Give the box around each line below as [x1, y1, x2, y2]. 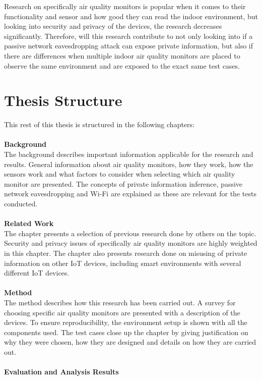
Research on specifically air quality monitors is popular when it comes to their [4, 1, 246, 11]
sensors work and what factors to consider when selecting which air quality [4, 169, 235, 179]
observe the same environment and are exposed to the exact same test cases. [4, 60, 240, 71]
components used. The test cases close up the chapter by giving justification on [4, 327, 248, 337]
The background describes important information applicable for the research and [4, 149, 253, 159]
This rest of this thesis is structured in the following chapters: [4, 119, 194, 130]
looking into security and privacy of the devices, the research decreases [4, 21, 222, 31]
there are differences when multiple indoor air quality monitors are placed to [4, 50, 240, 61]
